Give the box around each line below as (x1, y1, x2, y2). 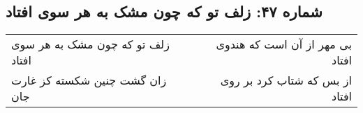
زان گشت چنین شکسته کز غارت (11, 72, 167, 89)
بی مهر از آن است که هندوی (216, 36, 352, 53)
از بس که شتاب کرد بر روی (220, 72, 352, 89)
